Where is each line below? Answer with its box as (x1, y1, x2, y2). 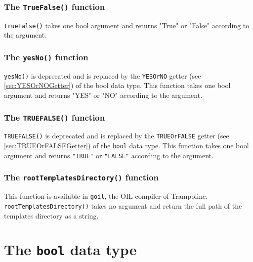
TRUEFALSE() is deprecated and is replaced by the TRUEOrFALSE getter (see (4, 131, 229, 141)
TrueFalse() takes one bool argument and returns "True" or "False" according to (4, 20, 250, 30)
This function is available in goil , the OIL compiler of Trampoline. (4, 191, 208, 201)
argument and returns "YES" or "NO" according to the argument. (4, 90, 203, 100)
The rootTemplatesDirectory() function (4, 171, 159, 183)
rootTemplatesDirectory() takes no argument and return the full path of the (4, 200, 242, 211)
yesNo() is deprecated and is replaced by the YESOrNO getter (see (4, 70, 201, 81)
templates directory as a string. (4, 210, 99, 220)
